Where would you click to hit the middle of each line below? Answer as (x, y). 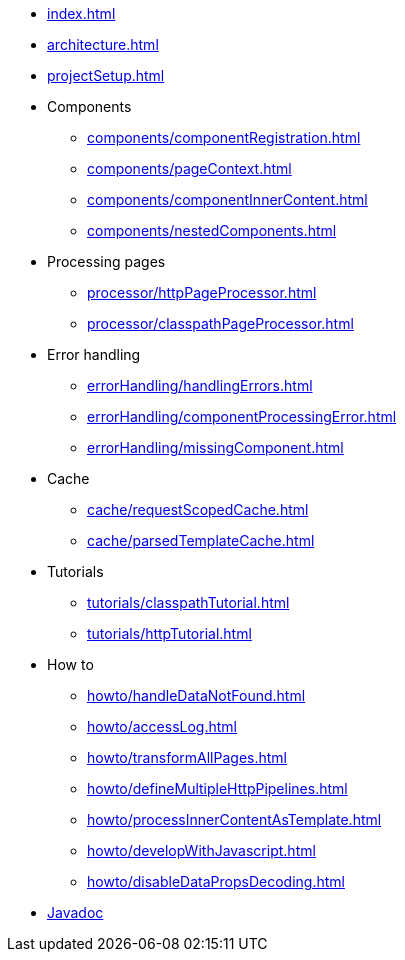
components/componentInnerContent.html (227, 199)
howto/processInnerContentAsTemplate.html (234, 819)
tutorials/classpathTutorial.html (188, 602)
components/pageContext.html (189, 168)
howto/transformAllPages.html (187, 757)
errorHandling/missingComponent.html (215, 447)
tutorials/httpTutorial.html (169, 633)
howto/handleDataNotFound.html (196, 695)
